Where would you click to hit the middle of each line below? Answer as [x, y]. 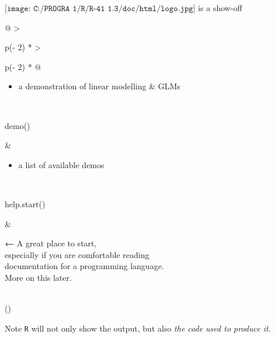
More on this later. [38, 277]
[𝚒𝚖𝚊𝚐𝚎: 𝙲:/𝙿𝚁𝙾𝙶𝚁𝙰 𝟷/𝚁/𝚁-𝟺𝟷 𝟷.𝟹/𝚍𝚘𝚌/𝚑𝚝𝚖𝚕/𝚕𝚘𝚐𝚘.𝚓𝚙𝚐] [100, 9]
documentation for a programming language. [84, 266]
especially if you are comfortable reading [77, 254]
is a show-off [220, 8]
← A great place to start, [51, 243]
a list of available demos [61, 164]
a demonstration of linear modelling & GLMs [99, 86]
